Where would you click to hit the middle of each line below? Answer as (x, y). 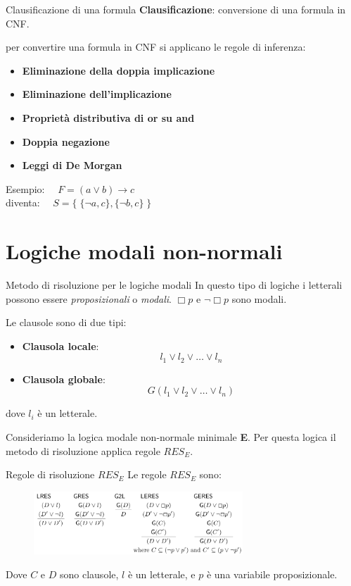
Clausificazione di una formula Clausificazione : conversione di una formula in (176, 9)
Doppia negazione (66, 141)
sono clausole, (89, 574)
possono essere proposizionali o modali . (89, 298)
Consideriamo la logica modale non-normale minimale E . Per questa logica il (171, 437)
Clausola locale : (60, 345)
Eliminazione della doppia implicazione (119, 70)
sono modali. (259, 298)
